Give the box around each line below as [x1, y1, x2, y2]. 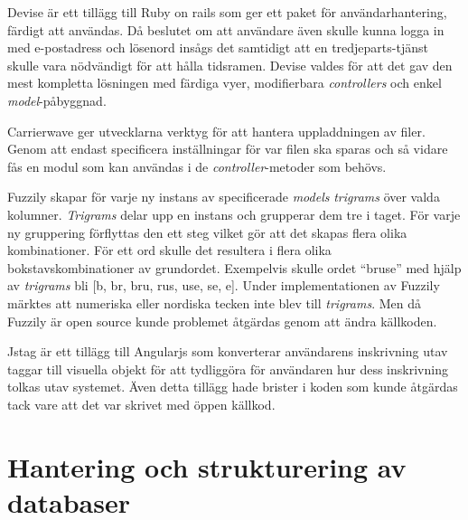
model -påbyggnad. [7, 90, 107, 109]
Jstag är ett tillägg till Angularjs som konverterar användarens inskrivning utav [7, 342, 448, 361]
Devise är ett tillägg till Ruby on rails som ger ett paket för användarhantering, [7, 3, 447, 21]
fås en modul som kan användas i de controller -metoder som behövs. [7, 156, 387, 175]
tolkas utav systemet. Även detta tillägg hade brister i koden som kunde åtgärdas [7, 377, 458, 396]
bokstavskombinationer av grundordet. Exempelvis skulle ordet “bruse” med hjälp [7, 258, 462, 277]
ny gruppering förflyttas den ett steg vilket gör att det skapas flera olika [7, 222, 407, 241]
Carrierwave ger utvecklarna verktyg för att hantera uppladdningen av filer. [7, 121, 426, 140]
